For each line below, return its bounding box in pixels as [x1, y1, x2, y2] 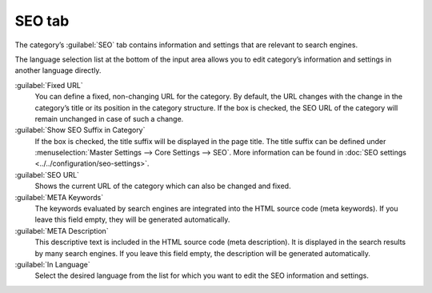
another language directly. [14, 66, 102, 75]
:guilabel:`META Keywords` [14, 192, 104, 202]
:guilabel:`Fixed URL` [14, 80, 83, 90]
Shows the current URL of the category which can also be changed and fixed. [34, 181, 291, 191]
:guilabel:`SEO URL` [14, 170, 80, 179]
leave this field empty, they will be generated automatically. [34, 215, 230, 224]
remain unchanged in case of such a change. [34, 114, 184, 123]
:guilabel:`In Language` [14, 259, 91, 269]
